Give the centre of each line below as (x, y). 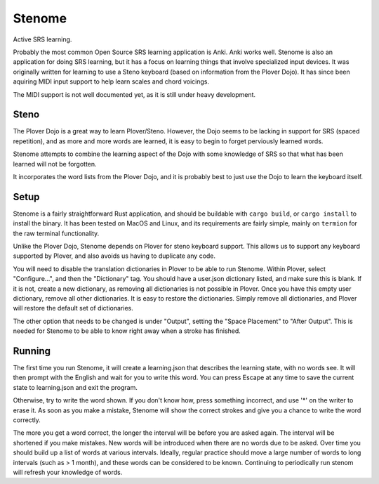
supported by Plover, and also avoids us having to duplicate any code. (114, 256)
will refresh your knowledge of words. (68, 472)
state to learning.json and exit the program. (75, 387)
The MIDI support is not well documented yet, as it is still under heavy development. (134, 94)
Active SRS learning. (42, 39)
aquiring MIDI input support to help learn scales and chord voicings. (111, 81)
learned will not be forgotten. (55, 164)
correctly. (27, 420)
